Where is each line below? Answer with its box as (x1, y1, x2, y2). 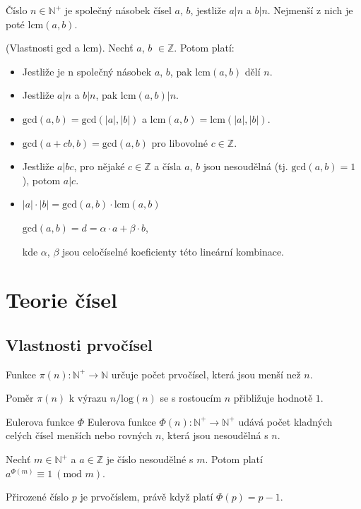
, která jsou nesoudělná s (161, 428, 268, 443)
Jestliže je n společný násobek (22, 64, 152, 78)
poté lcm (6, 16, 44, 31)
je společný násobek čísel (64, 3, 172, 17)
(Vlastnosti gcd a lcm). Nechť (6, 40, 134, 55)
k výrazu (69, 390, 107, 405)
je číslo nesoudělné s (106, 452, 194, 467)
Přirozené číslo (6, 489, 69, 504)
